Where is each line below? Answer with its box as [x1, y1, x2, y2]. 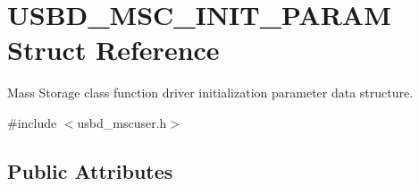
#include [7, 113, 57, 131]
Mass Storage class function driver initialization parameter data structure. [7, 83, 414, 102]
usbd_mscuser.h [77, 113, 167, 131]
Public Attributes [7, 156, 173, 184]
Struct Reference [7, 31, 220, 68]
